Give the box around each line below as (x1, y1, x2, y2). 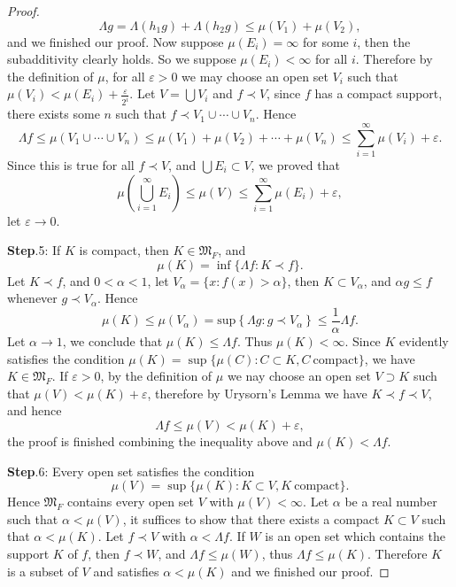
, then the (357, 32, 411, 50)
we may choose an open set (182, 66, 328, 85)
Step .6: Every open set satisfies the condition (7, 461, 255, 480)
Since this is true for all (7, 155, 135, 174)
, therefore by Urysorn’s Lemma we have (147, 383, 367, 402)
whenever (7, 289, 58, 307)
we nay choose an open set (227, 367, 371, 385)
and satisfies (93, 561, 159, 580)
